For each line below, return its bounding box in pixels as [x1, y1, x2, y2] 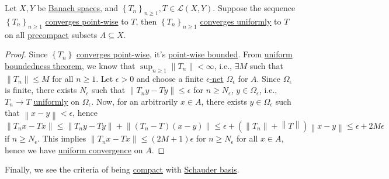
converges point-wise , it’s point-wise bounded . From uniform [76, 48, 293, 60]
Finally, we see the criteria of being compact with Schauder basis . [5, 163, 239, 175]
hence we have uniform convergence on [5, 143, 143, 156]
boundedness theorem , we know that [5, 59, 136, 71]
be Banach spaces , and [37, 2, 119, 13]
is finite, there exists [5, 84, 77, 96]
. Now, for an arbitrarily [91, 95, 178, 107]
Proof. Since [5, 48, 48, 60]
